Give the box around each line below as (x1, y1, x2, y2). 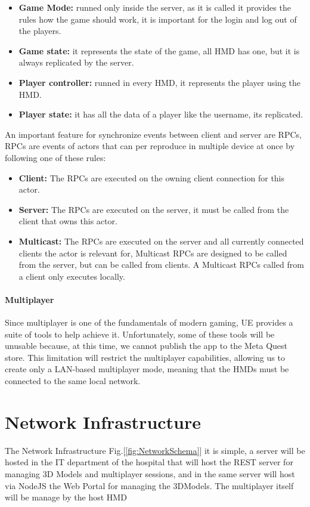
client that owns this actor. (18, 215, 117, 227)
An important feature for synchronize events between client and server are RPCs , (5, 128, 302, 140)
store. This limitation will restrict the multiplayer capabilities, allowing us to (5, 351, 285, 363)
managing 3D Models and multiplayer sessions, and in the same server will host (5, 467, 295, 480)
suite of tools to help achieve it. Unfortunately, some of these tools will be (5, 327, 275, 340)
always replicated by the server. (18, 56, 134, 69)
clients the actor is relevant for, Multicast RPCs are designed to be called (18, 246, 287, 259)
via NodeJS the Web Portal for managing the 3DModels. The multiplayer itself (5, 479, 294, 491)
